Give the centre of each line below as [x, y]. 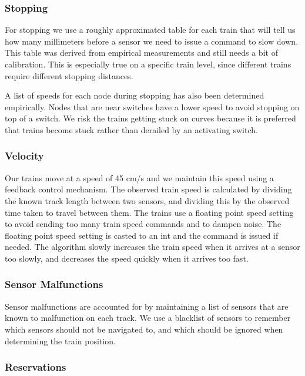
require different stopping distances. [69, 75]
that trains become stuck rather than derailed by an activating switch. [131, 129]
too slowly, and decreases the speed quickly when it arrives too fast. [127, 258]
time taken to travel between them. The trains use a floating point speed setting [149, 212]
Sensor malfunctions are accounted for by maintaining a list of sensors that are [147, 306]
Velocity [24, 156]
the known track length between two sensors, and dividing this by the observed [147, 200]
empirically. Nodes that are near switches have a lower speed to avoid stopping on [152, 106]
